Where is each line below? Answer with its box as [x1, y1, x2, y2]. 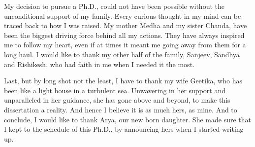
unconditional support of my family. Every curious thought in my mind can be [4, 10, 241, 21]
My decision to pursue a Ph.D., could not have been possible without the [4, 1, 224, 11]
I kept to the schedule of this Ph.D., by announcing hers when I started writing [4, 124, 244, 134]
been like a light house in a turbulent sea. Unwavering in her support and [4, 85, 225, 95]
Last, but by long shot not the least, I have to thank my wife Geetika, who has [4, 75, 242, 86]
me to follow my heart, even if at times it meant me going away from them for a [4, 39, 246, 50]
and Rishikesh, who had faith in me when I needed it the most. [4, 59, 194, 69]
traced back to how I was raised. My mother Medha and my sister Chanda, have [4, 20, 247, 31]
